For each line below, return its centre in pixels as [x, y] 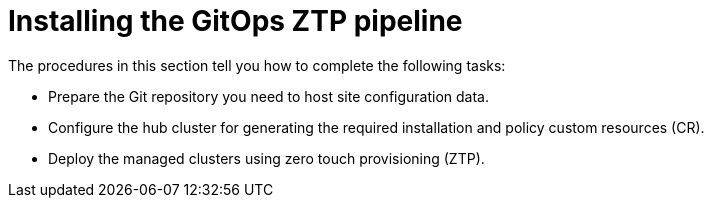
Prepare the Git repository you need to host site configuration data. [269, 96]
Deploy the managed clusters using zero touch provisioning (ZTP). [266, 158]
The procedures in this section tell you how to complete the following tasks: [257, 65]
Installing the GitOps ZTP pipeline [235, 21]
